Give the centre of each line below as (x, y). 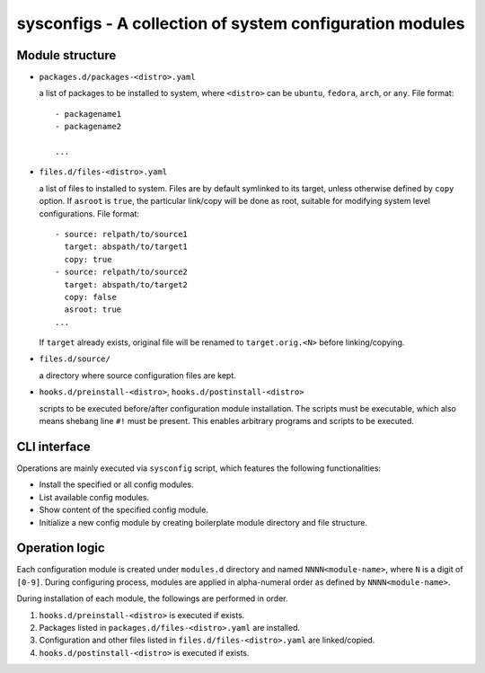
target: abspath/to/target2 (126, 284)
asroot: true (93, 310)
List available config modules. (94, 497)
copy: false (90, 297)
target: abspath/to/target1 (126, 247)
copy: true (88, 259)
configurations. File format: (89, 213)
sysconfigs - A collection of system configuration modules (241, 23)
